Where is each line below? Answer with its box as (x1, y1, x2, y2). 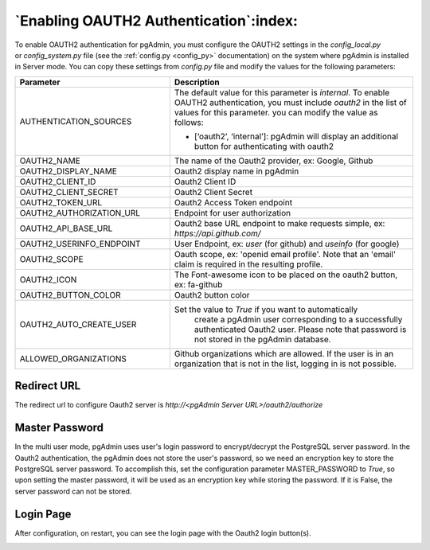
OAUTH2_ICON (19, 274, 77, 285)
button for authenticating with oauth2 (193, 140, 334, 151)
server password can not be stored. (14, 486, 132, 496)
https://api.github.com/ (174, 228, 261, 239)
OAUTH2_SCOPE (19, 253, 84, 264)
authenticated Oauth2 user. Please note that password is (193, 323, 407, 334)
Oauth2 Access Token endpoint (174, 197, 293, 208)
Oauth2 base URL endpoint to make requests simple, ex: (174, 217, 385, 228)
